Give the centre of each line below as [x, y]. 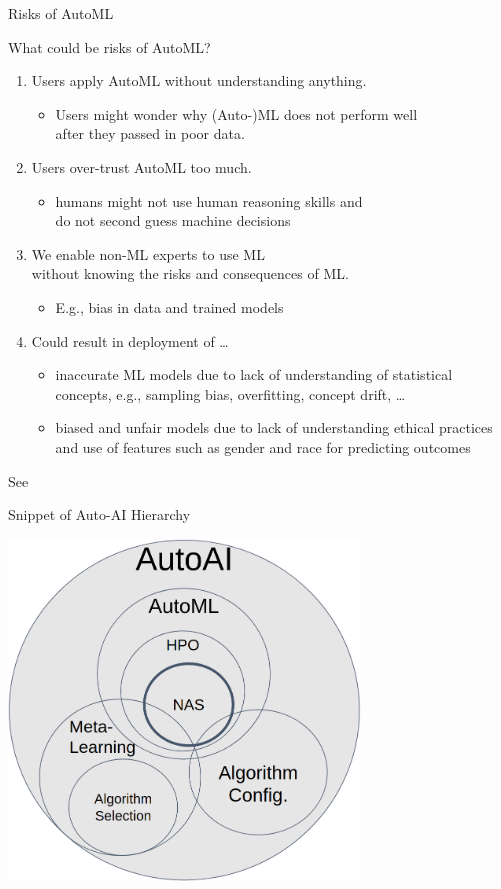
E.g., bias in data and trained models [169, 306]
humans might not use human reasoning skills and [209, 200]
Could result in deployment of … [130, 340]
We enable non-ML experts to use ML [148, 253]
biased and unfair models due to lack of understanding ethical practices [274, 427]
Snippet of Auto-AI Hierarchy [99, 514]
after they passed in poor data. [150, 133]
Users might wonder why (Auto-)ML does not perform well [236, 113]
